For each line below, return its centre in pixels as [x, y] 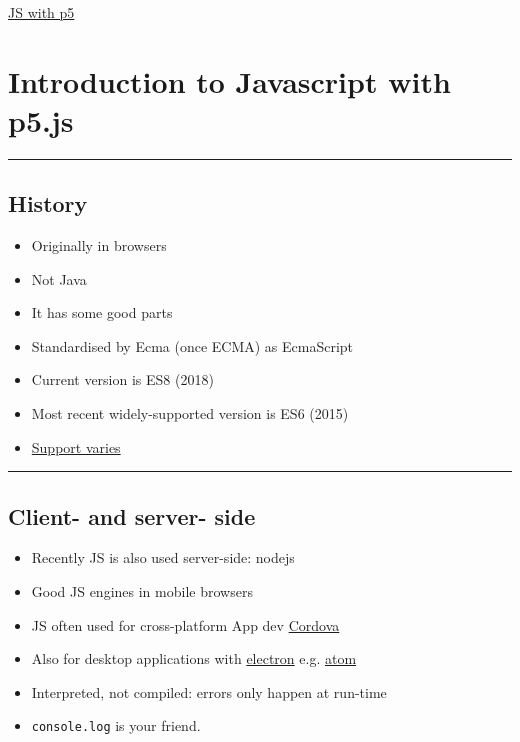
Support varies [76, 446]
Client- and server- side [132, 515]
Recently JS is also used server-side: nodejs [163, 557]
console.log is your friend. [116, 725]
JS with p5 [41, 12]
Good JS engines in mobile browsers [142, 591]
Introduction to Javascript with [229, 80]
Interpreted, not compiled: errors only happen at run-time [209, 691]
